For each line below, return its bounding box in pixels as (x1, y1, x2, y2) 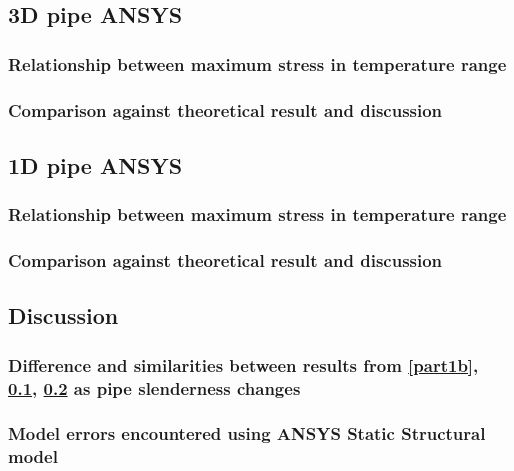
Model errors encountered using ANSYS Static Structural (8, 421, 486, 446)
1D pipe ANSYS (8, 149, 183, 180)
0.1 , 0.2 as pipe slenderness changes (8, 375, 301, 400)
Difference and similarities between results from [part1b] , (8, 352, 479, 377)
